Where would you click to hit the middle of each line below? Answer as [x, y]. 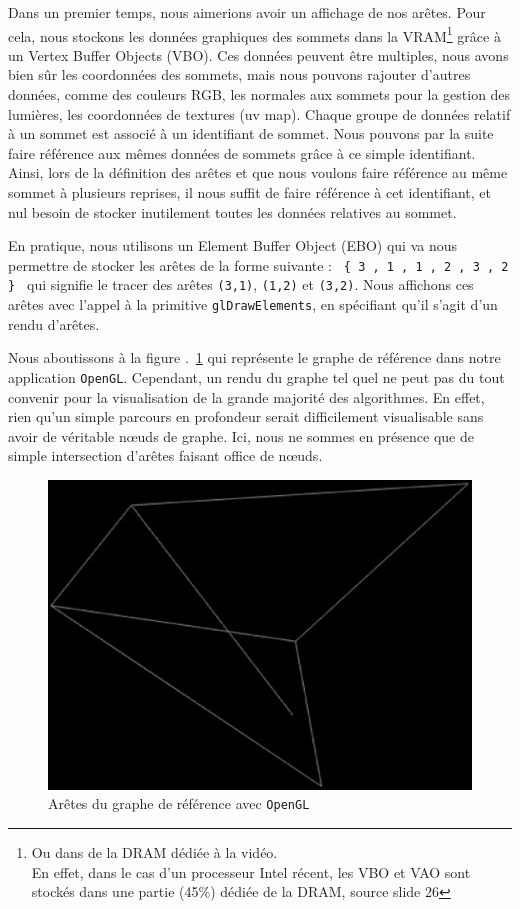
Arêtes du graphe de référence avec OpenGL [179, 803]
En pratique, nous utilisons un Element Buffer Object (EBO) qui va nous [233, 245]
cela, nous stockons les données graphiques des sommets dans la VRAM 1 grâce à [254, 34]
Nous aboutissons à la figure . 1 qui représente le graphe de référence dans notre [254, 357]
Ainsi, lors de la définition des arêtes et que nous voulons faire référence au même [258, 172]
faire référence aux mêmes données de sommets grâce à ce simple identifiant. [242, 152]
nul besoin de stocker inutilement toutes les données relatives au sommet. [232, 211]
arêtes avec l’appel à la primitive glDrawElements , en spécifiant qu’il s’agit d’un [253, 304]
